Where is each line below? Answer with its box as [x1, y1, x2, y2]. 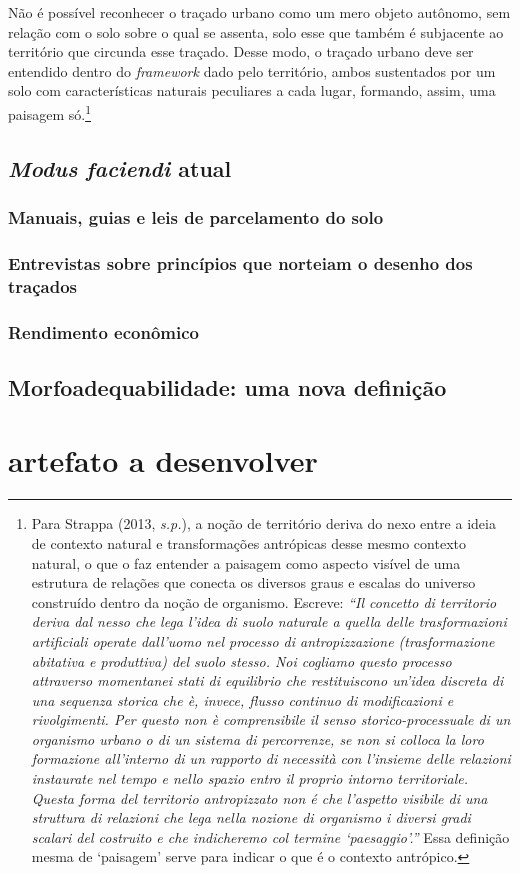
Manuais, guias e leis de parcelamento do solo [8, 204, 384, 229]
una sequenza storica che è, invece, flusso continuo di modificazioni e [31, 689, 454, 710]
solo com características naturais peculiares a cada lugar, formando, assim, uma [8, 80, 496, 101]
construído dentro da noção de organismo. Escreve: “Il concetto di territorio [31, 591, 497, 612]
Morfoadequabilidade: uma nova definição [8, 371, 447, 402]
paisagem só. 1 [8, 100, 91, 124]
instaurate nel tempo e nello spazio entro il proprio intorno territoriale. [31, 768, 469, 789]
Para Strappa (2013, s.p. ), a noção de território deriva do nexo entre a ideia [31, 513, 496, 534]
